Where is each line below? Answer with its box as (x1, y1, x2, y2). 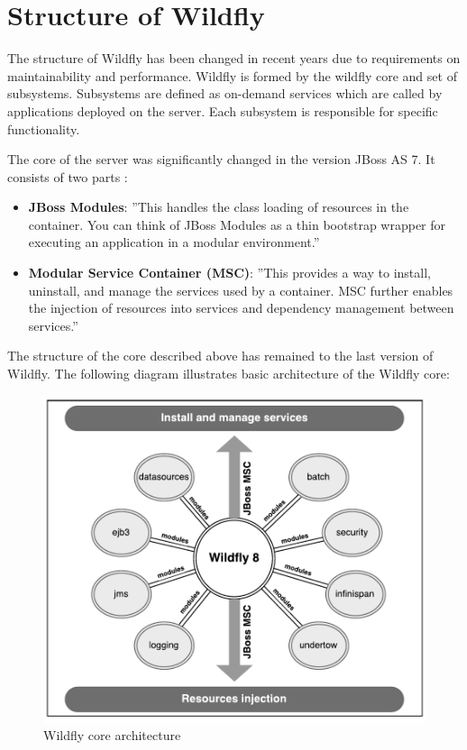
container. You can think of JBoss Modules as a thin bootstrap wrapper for (28, 215, 446, 233)
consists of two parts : (7, 167, 128, 186)
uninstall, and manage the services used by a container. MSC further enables (28, 280, 453, 299)
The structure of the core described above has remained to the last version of (7, 346, 434, 365)
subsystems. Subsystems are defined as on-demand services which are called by (7, 84, 443, 103)
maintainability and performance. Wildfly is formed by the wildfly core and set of (7, 66, 457, 85)
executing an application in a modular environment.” (28, 233, 320, 252)
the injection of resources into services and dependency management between (28, 298, 454, 317)
